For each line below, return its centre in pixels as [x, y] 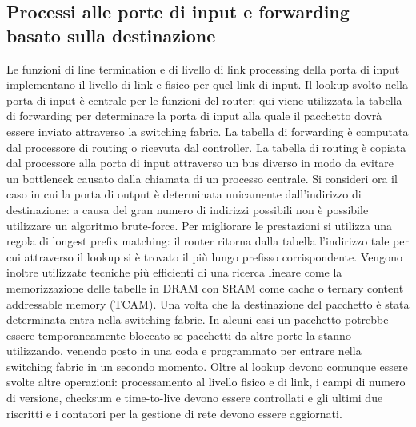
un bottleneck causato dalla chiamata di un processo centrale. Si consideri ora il [202, 178]
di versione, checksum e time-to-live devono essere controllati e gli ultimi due [195, 398]
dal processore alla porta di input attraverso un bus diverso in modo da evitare [200, 163]
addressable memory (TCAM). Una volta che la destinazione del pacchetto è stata [208, 303]
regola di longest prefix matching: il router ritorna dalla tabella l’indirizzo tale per [208, 241]
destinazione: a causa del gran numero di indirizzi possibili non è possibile [188, 209]
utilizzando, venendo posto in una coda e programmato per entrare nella [184, 351]
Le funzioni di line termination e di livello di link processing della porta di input [203, 68]
